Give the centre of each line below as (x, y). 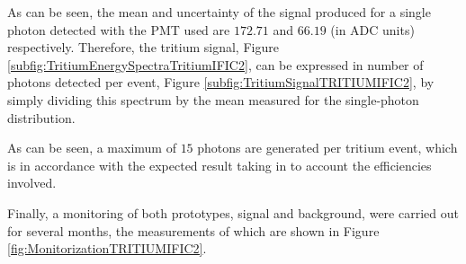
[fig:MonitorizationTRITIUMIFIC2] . (107, 248)
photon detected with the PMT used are (119, 29)
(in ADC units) (372, 29)
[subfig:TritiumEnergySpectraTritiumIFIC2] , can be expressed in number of (215, 64)
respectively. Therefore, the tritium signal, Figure (143, 47)
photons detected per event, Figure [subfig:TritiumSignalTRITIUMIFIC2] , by (221, 82)
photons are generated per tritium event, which (327, 148)
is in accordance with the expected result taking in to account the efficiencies (220, 165)
